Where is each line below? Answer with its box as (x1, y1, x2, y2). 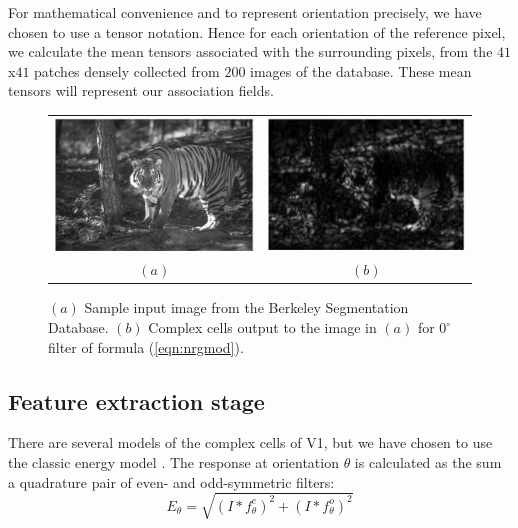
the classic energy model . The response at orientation (8, 452, 339, 473)
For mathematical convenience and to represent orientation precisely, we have (8, 2, 482, 22)
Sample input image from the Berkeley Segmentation (84, 297, 409, 318)
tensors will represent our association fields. (8, 80, 274, 101)
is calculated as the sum (354, 452, 502, 473)
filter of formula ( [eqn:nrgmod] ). (48, 336, 244, 357)
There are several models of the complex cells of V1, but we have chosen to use (8, 432, 493, 453)
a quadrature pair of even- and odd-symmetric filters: (8, 471, 335, 492)
